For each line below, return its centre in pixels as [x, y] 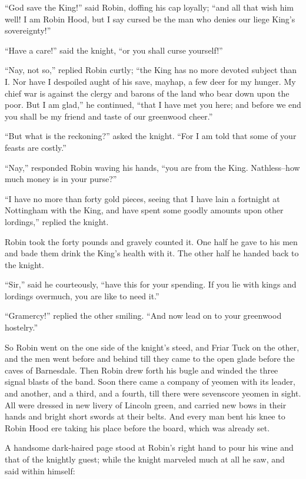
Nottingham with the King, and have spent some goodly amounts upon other [144, 210]
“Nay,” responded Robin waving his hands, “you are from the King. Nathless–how [152, 167]
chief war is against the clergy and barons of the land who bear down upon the [147, 93]
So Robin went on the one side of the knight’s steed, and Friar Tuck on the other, [152, 347]
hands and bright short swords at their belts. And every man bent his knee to [145, 416]
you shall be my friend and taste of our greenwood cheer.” [109, 116]
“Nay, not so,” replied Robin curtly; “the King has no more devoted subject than [151, 70]
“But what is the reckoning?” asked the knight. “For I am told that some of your [151, 136]
